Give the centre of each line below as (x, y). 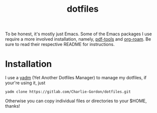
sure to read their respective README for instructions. (60, 45)
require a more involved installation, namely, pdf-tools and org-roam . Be (78, 39)
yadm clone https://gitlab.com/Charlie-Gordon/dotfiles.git (68, 92)
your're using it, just (25, 83)
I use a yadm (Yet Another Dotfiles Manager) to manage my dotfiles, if (76, 78)
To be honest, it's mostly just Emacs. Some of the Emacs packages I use (78, 34)
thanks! (13, 106)
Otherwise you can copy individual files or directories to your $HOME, (76, 101)
